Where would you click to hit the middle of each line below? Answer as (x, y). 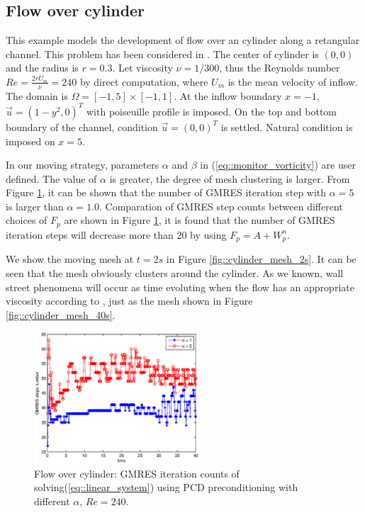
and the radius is (42, 68)
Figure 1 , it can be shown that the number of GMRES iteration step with (166, 192)
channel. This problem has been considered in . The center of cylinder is (162, 53)
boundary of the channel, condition (82, 126)
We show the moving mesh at (70, 259)
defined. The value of (51, 178)
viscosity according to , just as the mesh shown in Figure (129, 301)
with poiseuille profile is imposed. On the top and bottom (212, 111)
